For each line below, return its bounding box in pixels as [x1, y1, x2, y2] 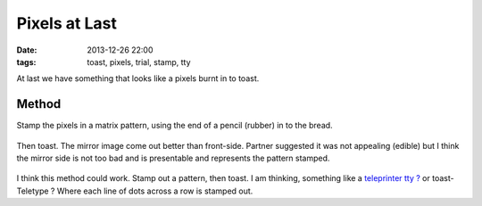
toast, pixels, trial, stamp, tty [87, 56, 191, 67]
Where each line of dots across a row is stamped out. [56, 185, 253, 196]
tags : [16, 56, 37, 67]
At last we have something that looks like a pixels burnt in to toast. [16, 73, 260, 84]
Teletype [16, 185, 49, 196]
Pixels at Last [16, 13, 118, 33]
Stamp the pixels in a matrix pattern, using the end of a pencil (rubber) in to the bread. [16, 120, 334, 131]
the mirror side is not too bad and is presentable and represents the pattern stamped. [16, 152, 330, 164]
